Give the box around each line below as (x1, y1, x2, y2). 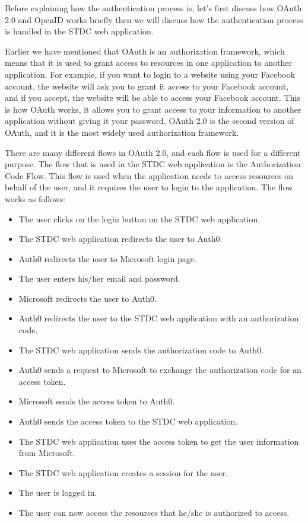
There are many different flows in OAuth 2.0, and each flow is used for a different (5, 146, 301, 158)
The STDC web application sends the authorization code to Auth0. (18, 343, 264, 356)
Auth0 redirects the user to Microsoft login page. (18, 252, 196, 264)
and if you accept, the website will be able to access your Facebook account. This (5, 91, 300, 104)
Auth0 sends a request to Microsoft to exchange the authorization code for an (18, 363, 301, 376)
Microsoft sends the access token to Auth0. (18, 395, 175, 407)
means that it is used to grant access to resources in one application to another (5, 56, 293, 69)
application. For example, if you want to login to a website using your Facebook (5, 68, 296, 80)
